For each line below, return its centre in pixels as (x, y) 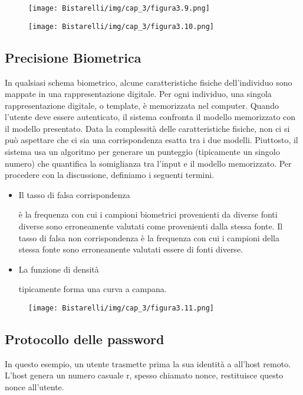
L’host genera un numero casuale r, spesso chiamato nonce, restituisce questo (144, 375)
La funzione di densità (59, 269)
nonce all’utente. (34, 387)
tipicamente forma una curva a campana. (93, 289)
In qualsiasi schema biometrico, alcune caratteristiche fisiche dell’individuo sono (149, 82)
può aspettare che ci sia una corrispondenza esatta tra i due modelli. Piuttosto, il (151, 140)
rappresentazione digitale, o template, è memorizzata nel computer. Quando (142, 105)
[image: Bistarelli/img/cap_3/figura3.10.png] (121, 26)
